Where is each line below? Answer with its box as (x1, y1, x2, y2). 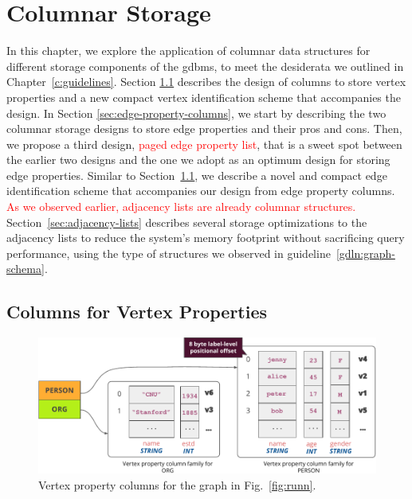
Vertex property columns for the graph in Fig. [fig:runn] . (38, 476, 316, 493)
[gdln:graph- (335, 244, 395, 261)
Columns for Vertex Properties (6, 299, 268, 324)
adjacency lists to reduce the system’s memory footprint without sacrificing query (6, 229, 405, 246)
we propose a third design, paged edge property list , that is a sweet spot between (6, 135, 402, 152)
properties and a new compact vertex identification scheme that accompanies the (6, 88, 401, 105)
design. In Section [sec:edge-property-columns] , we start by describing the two (6, 104, 386, 121)
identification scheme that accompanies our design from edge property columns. (6, 182, 395, 199)
